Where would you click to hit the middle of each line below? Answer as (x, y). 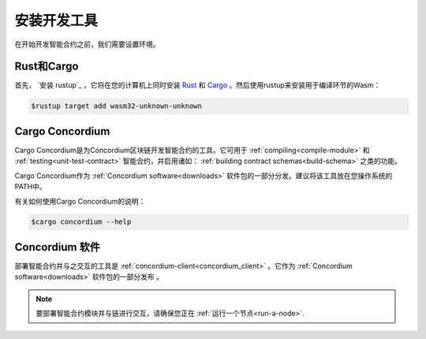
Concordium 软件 (57, 247)
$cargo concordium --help (81, 222)
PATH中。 (30, 187)
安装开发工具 (56, 20)
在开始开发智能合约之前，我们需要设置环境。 (87, 44)
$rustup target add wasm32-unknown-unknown (117, 106)
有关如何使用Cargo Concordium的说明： (80, 201)
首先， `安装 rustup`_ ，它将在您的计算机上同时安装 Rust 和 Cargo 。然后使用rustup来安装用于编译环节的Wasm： (198, 85)
